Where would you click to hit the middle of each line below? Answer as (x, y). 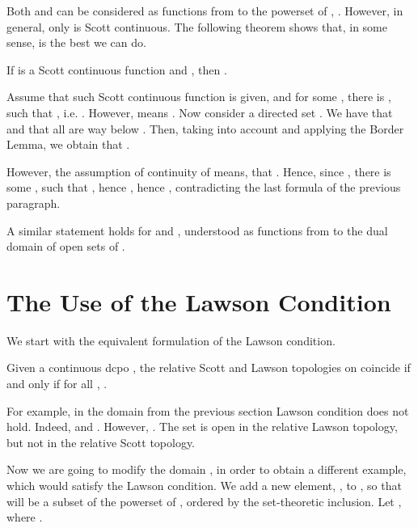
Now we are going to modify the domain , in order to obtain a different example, (207, 469)
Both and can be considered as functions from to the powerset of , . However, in (205, 11)
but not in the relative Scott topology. (101, 442)
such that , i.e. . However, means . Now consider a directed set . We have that (200, 112)
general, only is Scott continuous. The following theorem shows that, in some (197, 26)
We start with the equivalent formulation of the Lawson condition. (171, 340)
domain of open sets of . (66, 246)
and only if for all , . (57, 384)
